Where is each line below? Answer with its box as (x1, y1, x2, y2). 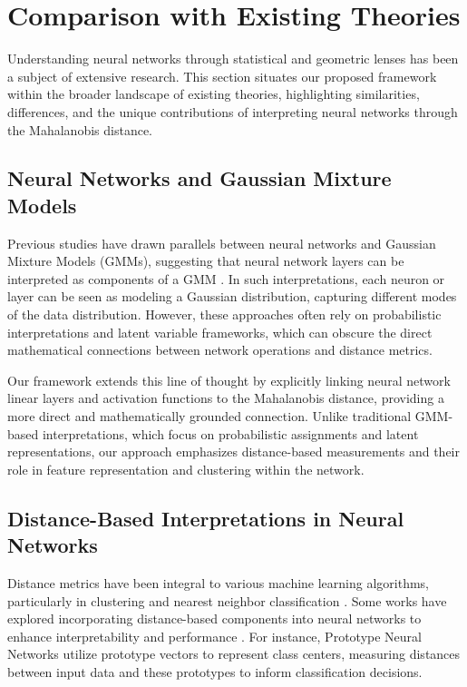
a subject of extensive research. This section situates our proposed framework (7, 66, 437, 85)
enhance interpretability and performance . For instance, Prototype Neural (7, 626, 422, 645)
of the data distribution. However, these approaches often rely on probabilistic (7, 305, 442, 324)
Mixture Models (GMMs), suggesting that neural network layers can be (7, 251, 404, 270)
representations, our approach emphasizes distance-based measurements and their (7, 442, 460, 461)
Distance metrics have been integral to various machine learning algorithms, (7, 574, 430, 592)
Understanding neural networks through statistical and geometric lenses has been (7, 49, 459, 68)
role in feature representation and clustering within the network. (7, 459, 365, 478)
